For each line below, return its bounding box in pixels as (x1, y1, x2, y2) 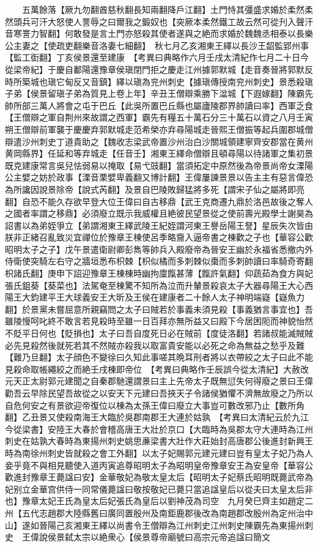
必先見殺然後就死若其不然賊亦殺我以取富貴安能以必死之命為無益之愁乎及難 (5, 338, 305, 351)
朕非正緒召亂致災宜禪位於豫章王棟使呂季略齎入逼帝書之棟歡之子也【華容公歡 (5, 231, 313, 244)
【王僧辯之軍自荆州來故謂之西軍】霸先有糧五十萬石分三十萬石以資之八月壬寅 (5, 111, 313, 124)
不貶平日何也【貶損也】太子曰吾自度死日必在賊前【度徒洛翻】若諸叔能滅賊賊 (5, 327, 313, 340)
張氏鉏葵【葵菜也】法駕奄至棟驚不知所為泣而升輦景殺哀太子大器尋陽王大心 (5, 278, 305, 291)
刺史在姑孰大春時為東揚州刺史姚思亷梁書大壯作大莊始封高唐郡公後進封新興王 (5, 434, 313, 447)
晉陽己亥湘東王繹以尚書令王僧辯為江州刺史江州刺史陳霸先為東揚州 (39, 518, 305, 531)
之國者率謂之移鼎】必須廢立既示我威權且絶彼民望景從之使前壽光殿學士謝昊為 (5, 207, 313, 220)
